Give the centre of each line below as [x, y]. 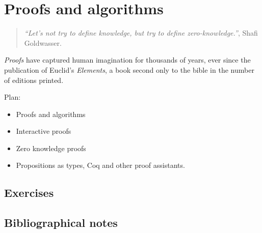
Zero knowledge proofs [51, 148]
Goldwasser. [43, 42]
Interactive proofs [44, 131]
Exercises [29, 193]
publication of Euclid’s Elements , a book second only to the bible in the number [129, 69]
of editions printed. [34, 80]
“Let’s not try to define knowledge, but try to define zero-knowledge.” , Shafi [141, 33]
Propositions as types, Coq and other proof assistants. [100, 165]
